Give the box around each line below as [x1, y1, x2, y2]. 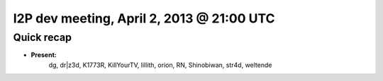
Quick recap [13, 31, 72, 44]
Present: [30, 51, 57, 59]
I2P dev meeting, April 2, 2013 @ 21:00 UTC [13, 11, 275, 26]
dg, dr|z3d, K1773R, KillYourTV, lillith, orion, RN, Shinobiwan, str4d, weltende [48, 61, 272, 69]
